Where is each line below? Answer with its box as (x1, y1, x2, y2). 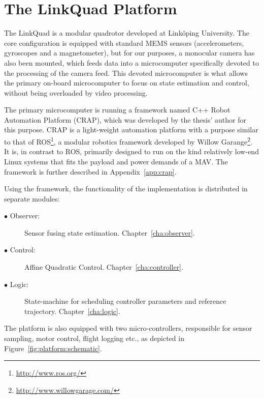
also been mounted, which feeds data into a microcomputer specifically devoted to (4, 57, 259, 68)
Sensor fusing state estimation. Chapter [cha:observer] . (24, 227, 195, 238)
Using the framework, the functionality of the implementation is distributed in (4, 183, 248, 194)
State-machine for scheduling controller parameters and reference (24, 296, 226, 306)
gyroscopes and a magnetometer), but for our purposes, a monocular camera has (4, 47, 255, 58)
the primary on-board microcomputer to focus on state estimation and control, (4, 77, 249, 88)
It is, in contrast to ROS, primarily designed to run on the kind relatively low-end (4, 146, 259, 157)
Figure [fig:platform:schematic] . (4, 343, 102, 353)
